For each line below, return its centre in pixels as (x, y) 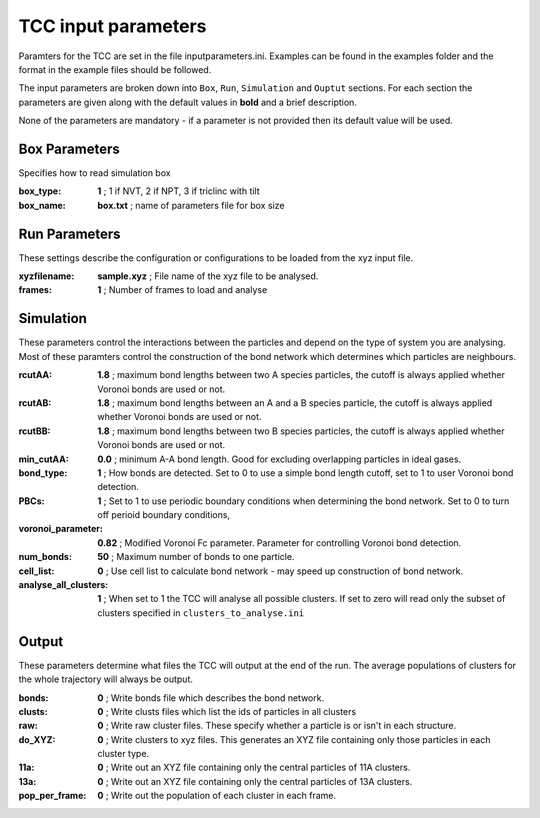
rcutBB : (34, 431)
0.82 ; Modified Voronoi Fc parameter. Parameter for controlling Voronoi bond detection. (279, 542)
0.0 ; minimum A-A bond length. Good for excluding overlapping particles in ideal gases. (279, 459)
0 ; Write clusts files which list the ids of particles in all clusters (227, 711)
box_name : (42, 205)
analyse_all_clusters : (63, 585)
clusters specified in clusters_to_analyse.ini (201, 612)
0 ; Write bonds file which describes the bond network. (211, 697)
